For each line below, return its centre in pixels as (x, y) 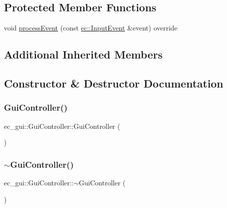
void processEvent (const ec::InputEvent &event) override (91, 28)
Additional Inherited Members (83, 54)
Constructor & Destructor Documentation (114, 83)
